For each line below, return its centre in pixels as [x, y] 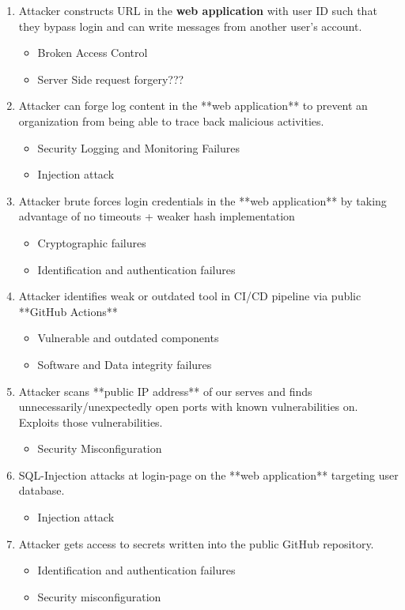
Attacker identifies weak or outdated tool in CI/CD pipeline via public [190, 296]
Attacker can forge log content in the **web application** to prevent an [193, 105]
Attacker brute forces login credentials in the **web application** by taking [202, 200]
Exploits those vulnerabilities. [91, 422]
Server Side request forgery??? [111, 79]
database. [42, 490]
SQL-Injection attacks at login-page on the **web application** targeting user [208, 474]
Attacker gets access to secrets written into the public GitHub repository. [196, 543]
